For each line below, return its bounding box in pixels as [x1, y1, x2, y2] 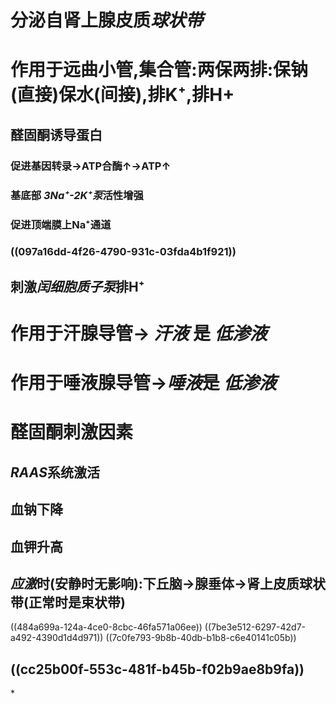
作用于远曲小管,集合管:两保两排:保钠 [10, 59, 309, 81]
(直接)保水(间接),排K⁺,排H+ [10, 84, 235, 106]
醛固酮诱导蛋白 [10, 126, 103, 143]
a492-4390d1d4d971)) [10, 632, 104, 644]
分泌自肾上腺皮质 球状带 [10, 9, 204, 32]
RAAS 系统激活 [10, 464, 100, 481]
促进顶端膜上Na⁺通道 [10, 217, 112, 231]
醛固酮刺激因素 [10, 421, 134, 444]
